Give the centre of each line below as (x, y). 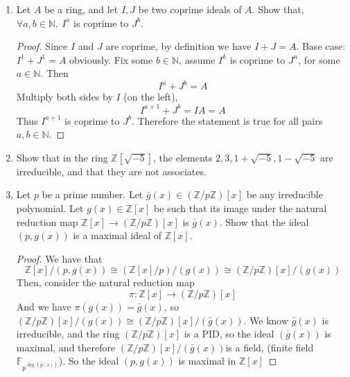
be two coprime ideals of (190, 9)
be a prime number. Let (93, 194)
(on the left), (151, 97)
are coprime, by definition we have (178, 46)
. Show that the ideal (264, 221)
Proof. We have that (59, 258)
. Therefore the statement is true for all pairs (227, 120)
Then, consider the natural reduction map (105, 282)
